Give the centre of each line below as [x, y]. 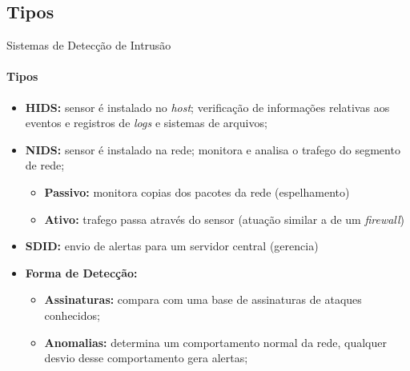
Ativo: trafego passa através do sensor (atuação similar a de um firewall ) [225, 219]
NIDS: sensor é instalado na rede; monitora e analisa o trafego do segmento [213, 149]
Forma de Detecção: [81, 272]
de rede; [45, 165]
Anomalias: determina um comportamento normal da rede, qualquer [216, 342]
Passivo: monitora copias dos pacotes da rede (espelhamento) [197, 191]
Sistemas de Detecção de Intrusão [89, 45]
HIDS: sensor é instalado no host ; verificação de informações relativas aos [207, 107]
